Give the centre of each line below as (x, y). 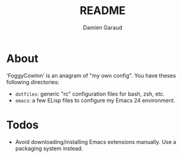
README (103, 11)
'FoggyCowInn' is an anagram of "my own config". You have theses (91, 75)
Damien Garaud (103, 27)
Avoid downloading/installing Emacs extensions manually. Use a (96, 142)
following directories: (33, 82)
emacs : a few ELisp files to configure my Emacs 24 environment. (95, 100)
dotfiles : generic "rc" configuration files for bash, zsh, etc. (90, 94)
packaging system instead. (49, 148)
